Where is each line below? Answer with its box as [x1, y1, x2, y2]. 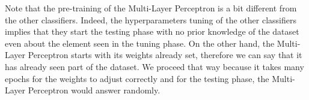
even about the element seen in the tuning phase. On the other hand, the [5, 37, 275, 49]
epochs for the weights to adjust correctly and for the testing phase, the [5, 72, 269, 84]
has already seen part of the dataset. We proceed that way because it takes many [5, 60, 304, 72]
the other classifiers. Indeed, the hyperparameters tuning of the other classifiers [5, 13, 296, 26]
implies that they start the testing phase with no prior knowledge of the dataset [5, 25, 299, 38]
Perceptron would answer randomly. [28, 84, 161, 96]
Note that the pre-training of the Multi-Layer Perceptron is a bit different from [5, 2, 297, 14]
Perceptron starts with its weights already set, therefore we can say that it [28, 49, 302, 61]
